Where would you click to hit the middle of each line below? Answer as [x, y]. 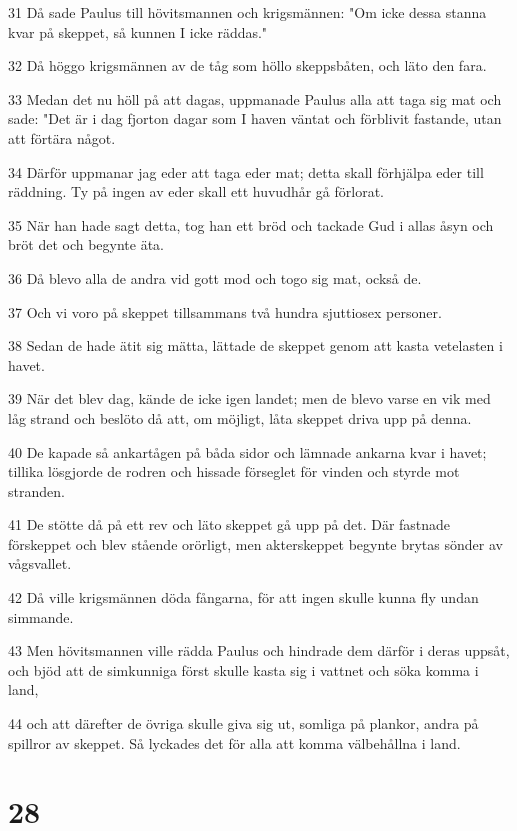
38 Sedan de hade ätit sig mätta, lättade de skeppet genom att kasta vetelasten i [255, 345]
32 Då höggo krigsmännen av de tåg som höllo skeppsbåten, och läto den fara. [247, 65]
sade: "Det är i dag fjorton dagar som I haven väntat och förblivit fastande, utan [255, 118]
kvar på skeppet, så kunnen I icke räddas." [138, 31]
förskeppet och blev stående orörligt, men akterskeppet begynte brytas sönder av [255, 543]
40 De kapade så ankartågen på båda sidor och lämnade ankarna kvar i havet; [247, 451]
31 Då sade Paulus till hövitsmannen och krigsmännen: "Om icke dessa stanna [247, 12]
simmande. [41, 616]
